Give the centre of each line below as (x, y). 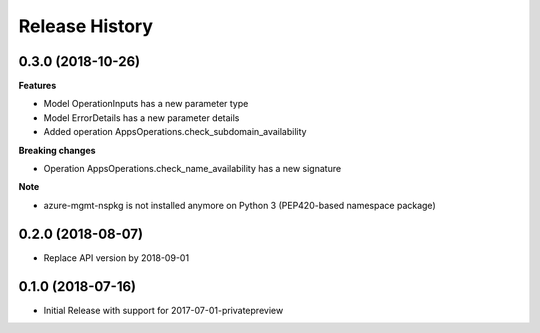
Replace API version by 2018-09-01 (116, 257)
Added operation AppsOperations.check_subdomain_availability (175, 132)
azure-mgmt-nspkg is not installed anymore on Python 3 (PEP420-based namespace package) (239, 205)
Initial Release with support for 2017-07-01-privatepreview (163, 310)
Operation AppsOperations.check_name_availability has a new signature (192, 169)
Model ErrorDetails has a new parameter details (141, 117)
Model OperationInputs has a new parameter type (146, 104)
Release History (86, 26)
